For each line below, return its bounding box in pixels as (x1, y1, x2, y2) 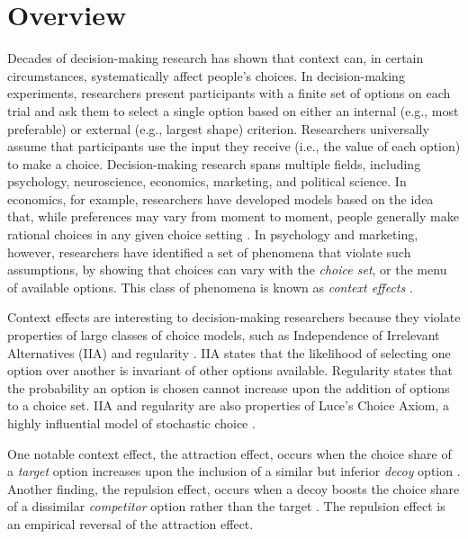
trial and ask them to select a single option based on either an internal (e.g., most (7, 101, 459, 120)
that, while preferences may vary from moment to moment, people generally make (7, 207, 459, 226)
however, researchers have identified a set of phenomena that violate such (7, 242, 411, 261)
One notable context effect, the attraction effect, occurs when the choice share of (7, 444, 452, 463)
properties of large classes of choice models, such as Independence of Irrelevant (7, 326, 440, 345)
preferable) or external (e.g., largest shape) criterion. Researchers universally (7, 119, 429, 138)
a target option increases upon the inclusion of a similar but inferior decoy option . (7, 462, 461, 481)
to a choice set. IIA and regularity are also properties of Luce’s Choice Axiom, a (7, 396, 450, 415)
